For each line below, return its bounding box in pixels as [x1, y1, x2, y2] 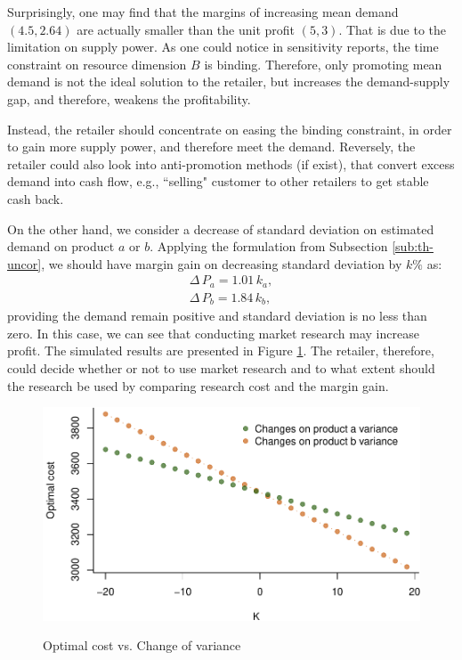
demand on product [7, 237, 115, 256]
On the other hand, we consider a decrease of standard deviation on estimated [7, 219, 434, 238]
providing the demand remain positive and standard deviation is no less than [7, 306, 427, 325]
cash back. [7, 189, 64, 208]
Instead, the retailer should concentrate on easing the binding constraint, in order [7, 119, 452, 138]
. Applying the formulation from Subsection [150, 237, 388, 256]
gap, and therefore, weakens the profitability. [7, 89, 251, 108]
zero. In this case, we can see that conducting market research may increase [7, 323, 419, 342]
